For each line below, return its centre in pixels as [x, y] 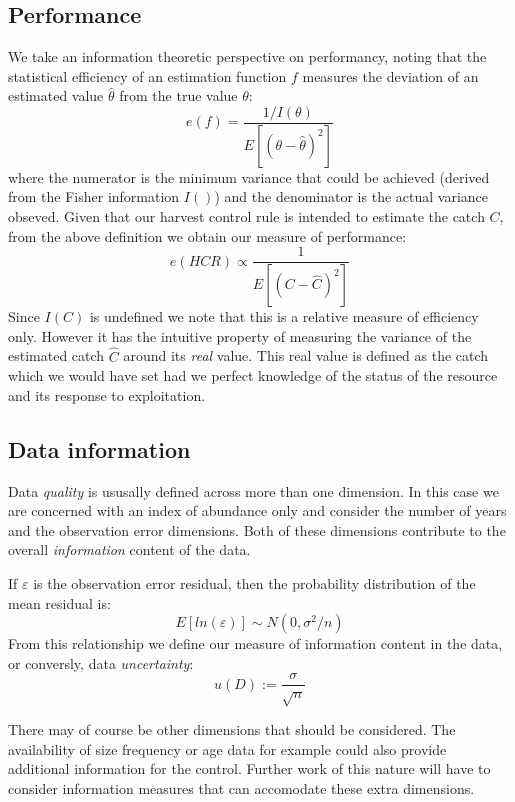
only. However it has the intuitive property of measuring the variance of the [240, 335]
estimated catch [56, 355]
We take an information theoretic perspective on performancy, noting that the [247, 56]
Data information [99, 448]
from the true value [178, 95]
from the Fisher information [94, 196]
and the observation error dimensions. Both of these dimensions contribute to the [257, 529]
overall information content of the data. [129, 549]
